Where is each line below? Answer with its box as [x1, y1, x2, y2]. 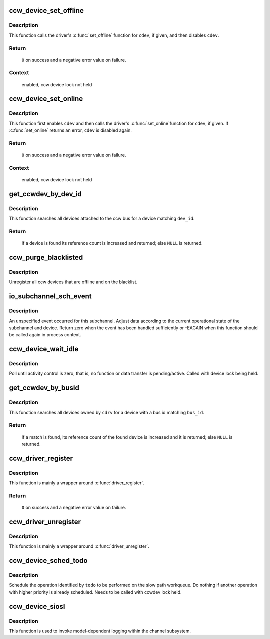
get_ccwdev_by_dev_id [9, 190, 82, 198]
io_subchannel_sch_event [9, 292, 92, 301]
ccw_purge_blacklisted [9, 253, 83, 262]
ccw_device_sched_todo [9, 556, 88, 565]
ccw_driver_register [9, 454, 73, 462]
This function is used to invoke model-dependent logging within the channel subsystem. [9, 628, 191, 634]
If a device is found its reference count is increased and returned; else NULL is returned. [21, 240, 203, 246]
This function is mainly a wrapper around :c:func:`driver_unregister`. [9, 543, 150, 549]
